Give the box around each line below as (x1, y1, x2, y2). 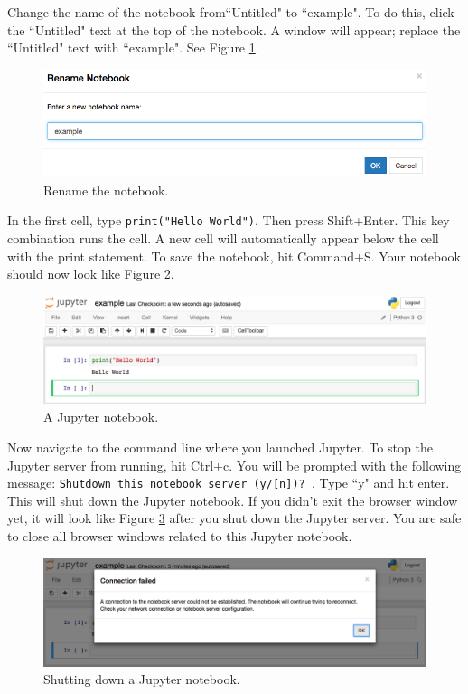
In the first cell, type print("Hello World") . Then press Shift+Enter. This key (7, 211, 450, 230)
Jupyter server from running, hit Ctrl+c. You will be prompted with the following (7, 455, 462, 474)
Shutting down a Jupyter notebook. (43, 670, 240, 689)
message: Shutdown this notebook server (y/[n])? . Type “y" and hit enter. (7, 473, 450, 492)
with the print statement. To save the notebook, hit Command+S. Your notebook (7, 246, 461, 265)
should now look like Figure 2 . (7, 264, 174, 283)
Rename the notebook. (43, 180, 169, 199)
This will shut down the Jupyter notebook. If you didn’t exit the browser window (7, 490, 458, 509)
